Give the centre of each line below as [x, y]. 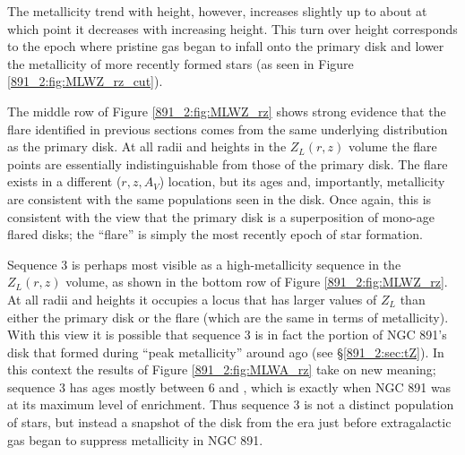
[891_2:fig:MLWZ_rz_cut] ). [85, 81]
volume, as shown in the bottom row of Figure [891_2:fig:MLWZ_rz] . [257, 282]
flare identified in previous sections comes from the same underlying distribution [228, 129]
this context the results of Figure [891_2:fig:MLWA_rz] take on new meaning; [222, 369]
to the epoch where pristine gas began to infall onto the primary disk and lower [226, 46]
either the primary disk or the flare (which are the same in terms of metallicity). [228, 317]
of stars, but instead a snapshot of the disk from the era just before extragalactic [229, 422]
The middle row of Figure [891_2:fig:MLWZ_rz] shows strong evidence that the [227, 111]
